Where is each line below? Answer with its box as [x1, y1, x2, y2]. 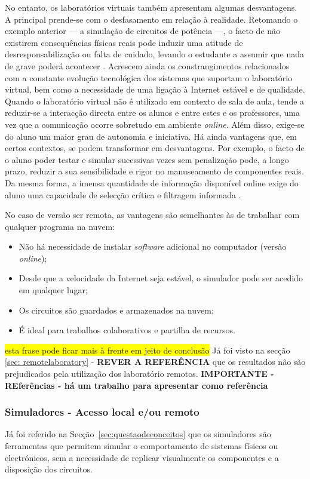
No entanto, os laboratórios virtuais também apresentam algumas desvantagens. [5, 1, 297, 13]
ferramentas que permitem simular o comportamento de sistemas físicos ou [5, 440, 278, 452]
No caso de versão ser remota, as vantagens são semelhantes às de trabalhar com [5, 208, 300, 221]
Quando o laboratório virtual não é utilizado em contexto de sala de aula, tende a [5, 94, 305, 107]
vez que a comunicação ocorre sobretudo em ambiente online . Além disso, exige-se [5, 118, 305, 130]
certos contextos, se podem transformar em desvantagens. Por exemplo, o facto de [5, 142, 305, 154]
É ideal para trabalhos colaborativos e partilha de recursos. [19, 324, 235, 336]
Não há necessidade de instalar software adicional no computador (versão [19, 240, 287, 253]
